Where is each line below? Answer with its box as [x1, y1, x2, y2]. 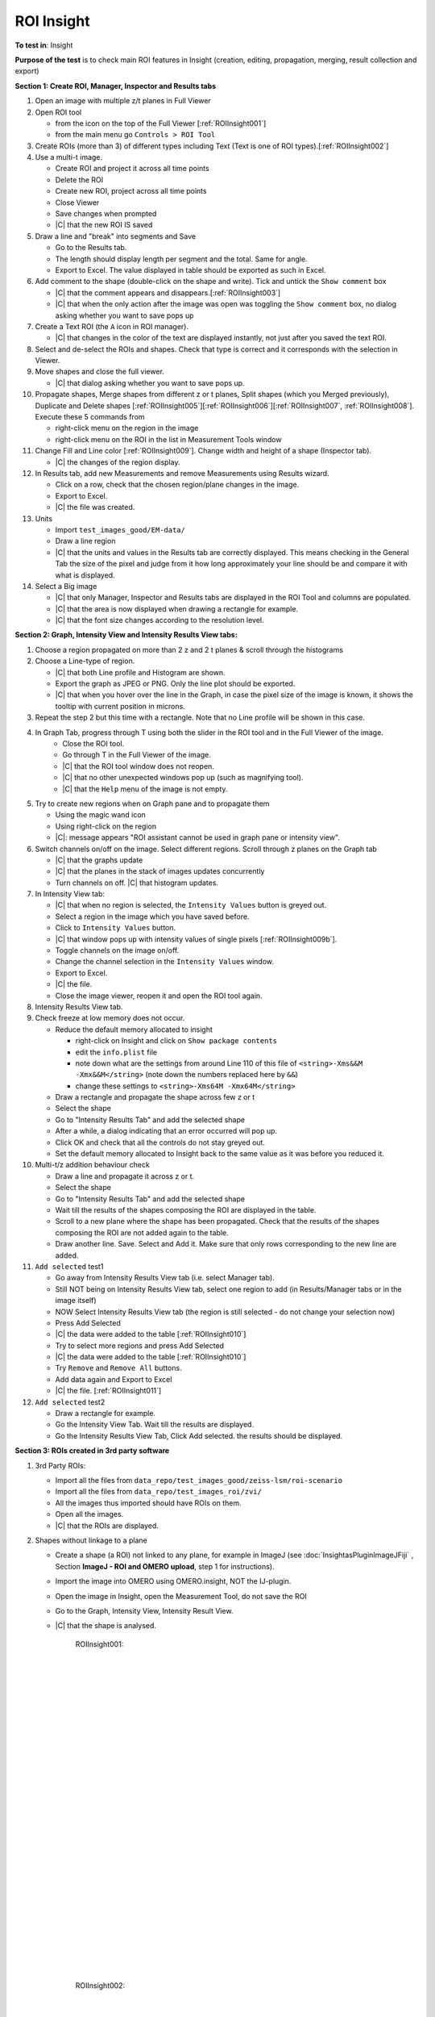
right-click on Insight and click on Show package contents [75, 1036, 278, 1046]
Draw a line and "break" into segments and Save [35, 231, 197, 241]
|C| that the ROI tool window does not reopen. [62, 761, 215, 770]
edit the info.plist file [75, 1047, 157, 1057]
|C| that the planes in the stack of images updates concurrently [55, 867, 265, 876]
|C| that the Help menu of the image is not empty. [62, 783, 228, 794]
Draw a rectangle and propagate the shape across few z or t [55, 1092, 255, 1102]
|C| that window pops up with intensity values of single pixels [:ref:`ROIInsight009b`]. [55, 934, 338, 944]
